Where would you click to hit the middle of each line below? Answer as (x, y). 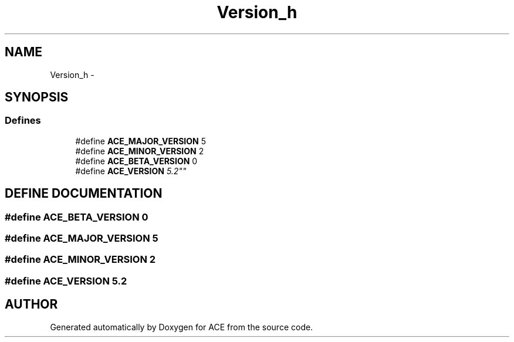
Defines (23, 121)
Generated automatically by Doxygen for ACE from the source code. (182, 327)
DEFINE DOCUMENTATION (84, 194)
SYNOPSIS (37, 97)
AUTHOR (31, 304)
